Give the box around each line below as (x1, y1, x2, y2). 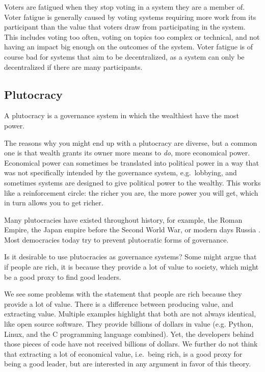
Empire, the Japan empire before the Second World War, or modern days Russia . (4, 224, 260, 235)
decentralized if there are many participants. (4, 61, 143, 72)
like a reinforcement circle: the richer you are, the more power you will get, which (4, 187, 258, 198)
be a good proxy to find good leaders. (4, 271, 121, 282)
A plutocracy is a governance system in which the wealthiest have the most (4, 110, 239, 121)
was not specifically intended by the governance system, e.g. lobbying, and (4, 167, 237, 178)
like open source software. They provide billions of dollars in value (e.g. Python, (4, 318, 254, 329)
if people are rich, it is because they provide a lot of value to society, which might (4, 261, 259, 272)
